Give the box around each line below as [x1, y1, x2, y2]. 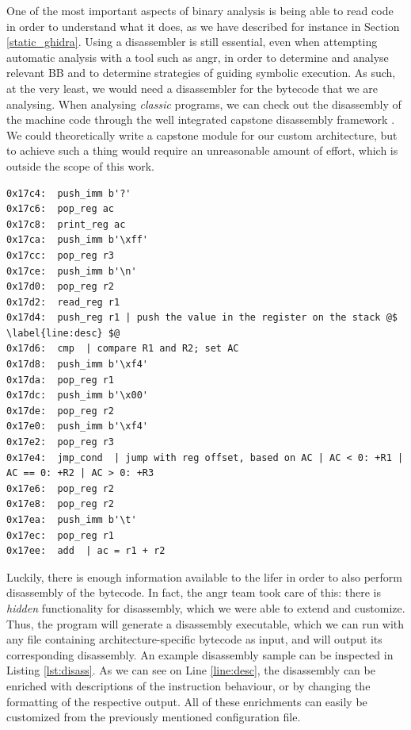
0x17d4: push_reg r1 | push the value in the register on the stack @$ [6, 312, 398, 324]
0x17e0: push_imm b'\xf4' [6, 421, 148, 432]
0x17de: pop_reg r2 [6, 405, 115, 417]
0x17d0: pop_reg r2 [6, 281, 115, 293]
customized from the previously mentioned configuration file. [6, 709, 301, 725]
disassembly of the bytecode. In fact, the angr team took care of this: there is [6, 584, 381, 601]
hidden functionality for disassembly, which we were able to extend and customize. [6, 599, 405, 616]
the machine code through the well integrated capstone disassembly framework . [6, 111, 395, 128]
